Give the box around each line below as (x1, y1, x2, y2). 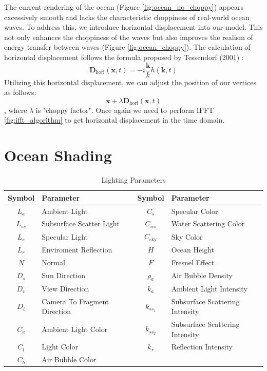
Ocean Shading (4, 145, 112, 166)
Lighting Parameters (101, 174, 166, 185)
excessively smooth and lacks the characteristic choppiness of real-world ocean (4, 11, 250, 22)
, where (4, 104, 27, 115)
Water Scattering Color (171, 218, 245, 229)
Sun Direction (42, 270, 85, 281)
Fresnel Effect (171, 257, 215, 267)
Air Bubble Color (42, 354, 97, 365)
